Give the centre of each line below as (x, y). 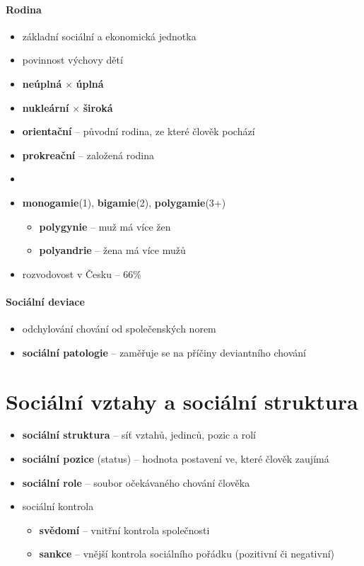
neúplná (42, 83)
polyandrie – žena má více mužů (112, 250)
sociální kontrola (58, 506)
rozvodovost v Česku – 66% (82, 273)
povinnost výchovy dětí (72, 60)
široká (98, 107)
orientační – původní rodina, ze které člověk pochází (139, 131)
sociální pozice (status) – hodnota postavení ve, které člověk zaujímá (176, 459)
